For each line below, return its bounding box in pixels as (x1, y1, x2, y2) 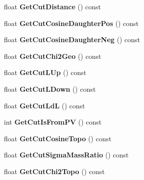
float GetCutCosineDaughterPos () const (4, 18, 139, 28)
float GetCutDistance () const (4, 1, 101, 11)
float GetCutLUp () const (4, 67, 87, 77)
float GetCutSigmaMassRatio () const (4, 150, 129, 160)
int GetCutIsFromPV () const (4, 117, 102, 127)
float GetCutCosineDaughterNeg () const (4, 34, 141, 45)
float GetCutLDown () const (4, 83, 96, 94)
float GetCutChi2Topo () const (4, 166, 105, 176)
